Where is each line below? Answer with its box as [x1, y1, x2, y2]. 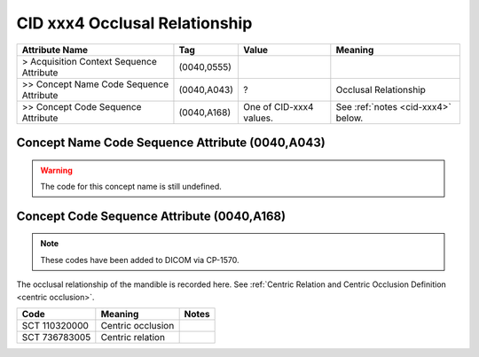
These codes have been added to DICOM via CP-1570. [40, 254, 239, 265]
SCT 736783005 [21, 330, 91, 343]
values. [243, 112, 274, 124]
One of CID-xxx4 [243, 100, 314, 113]
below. [335, 112, 364, 124]
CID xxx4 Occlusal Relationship [16, 13, 253, 33]
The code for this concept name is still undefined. [40, 181, 222, 191]
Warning [40, 165, 73, 175]
